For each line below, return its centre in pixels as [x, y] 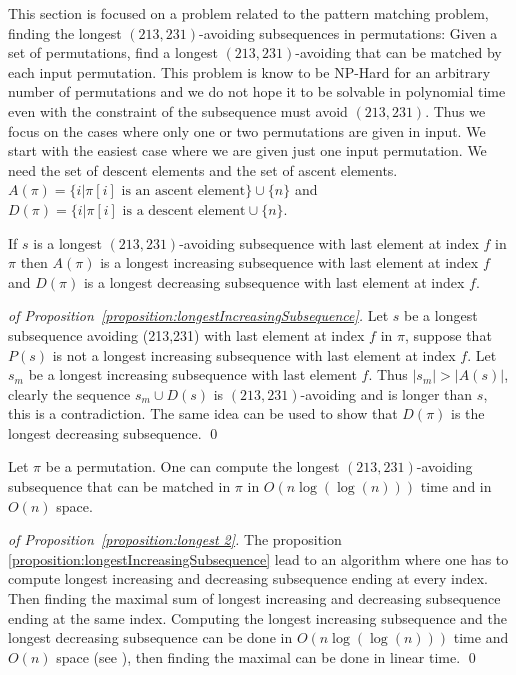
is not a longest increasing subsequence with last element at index [254, 354]
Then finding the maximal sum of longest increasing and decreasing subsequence [254, 598]
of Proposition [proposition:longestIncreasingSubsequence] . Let [198, 315]
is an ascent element [183, 191]
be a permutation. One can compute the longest [192, 466]
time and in [456, 486]
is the [468, 413]
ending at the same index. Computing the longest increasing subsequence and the [257, 617]
